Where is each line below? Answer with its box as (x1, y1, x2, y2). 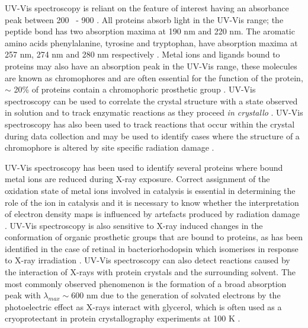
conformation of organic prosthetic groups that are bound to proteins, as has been (5, 231, 303, 243)
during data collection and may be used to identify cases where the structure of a (5, 129, 300, 142)
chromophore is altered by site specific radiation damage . (5, 141, 214, 154)
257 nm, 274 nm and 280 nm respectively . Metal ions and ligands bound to (5, 48, 280, 60)
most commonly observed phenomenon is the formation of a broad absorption (5, 277, 287, 289)
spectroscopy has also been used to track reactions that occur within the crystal (5, 117, 295, 130)
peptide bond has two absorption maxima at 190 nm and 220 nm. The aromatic (5, 25, 295, 37)
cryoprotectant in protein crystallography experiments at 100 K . (5, 312, 240, 324)
